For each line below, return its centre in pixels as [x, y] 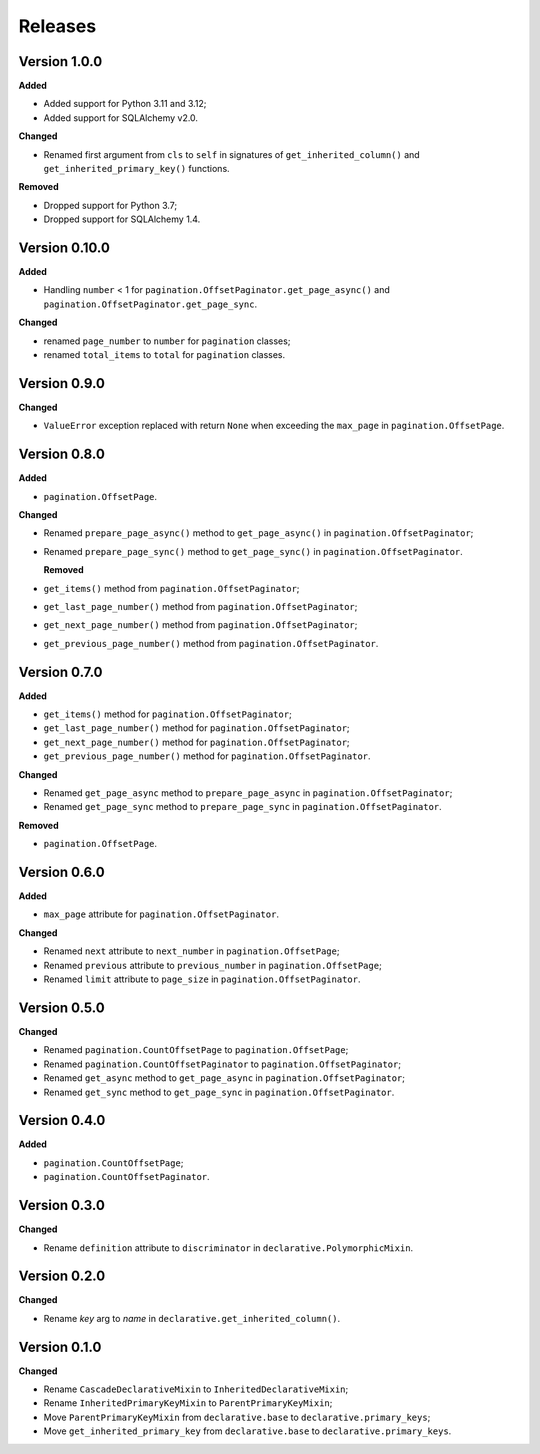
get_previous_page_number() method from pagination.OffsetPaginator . [211, 643]
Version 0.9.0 [61, 383]
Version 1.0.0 [60, 61]
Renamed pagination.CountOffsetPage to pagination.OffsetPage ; [196, 1050]
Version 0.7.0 [61, 671]
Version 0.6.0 [61, 872]
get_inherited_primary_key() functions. [136, 169]
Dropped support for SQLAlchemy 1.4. [122, 219]
